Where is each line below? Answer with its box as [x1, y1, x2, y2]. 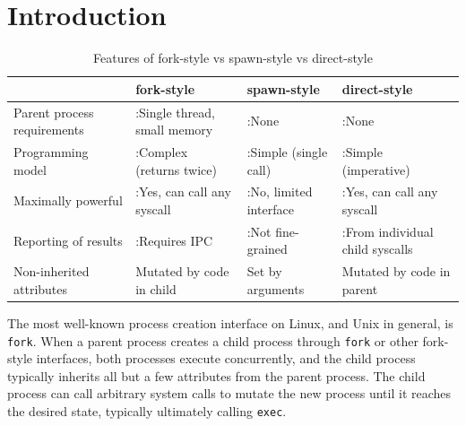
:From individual [341, 222, 434, 240]
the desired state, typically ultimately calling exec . [7, 402, 287, 421]
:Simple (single [246, 143, 328, 161]
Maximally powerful [13, 191, 123, 210]
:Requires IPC [135, 230, 213, 249]
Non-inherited [13, 262, 90, 281]
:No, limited [246, 182, 313, 201]
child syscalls [341, 239, 413, 258]
